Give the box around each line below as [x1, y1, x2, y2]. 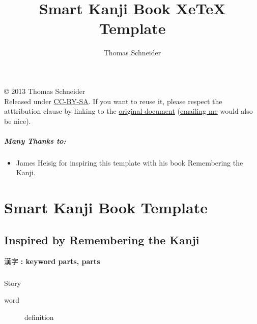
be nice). [4, 115, 31, 126]
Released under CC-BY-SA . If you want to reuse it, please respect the [4, 95, 222, 106]
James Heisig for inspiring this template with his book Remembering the [16, 157, 243, 168]
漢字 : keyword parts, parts [4, 255, 100, 266]
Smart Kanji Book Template [4, 197, 208, 218]
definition [24, 311, 54, 322]
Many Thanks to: [4, 135, 66, 146]
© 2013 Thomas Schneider [4, 85, 85, 96]
